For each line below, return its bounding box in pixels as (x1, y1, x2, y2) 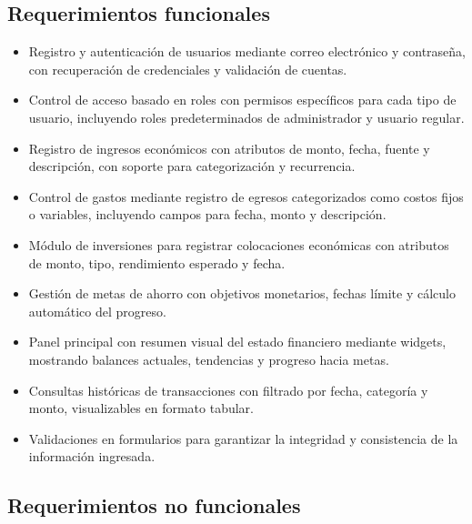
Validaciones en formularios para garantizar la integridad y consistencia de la (28, 428, 458, 448)
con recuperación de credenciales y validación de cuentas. (28, 59, 347, 78)
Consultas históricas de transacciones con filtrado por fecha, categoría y (28, 380, 428, 399)
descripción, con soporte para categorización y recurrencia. (28, 156, 356, 176)
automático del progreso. (28, 301, 166, 320)
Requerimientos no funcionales (7, 491, 301, 519)
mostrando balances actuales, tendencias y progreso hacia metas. (28, 349, 389, 368)
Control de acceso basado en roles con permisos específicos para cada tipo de (28, 90, 457, 109)
